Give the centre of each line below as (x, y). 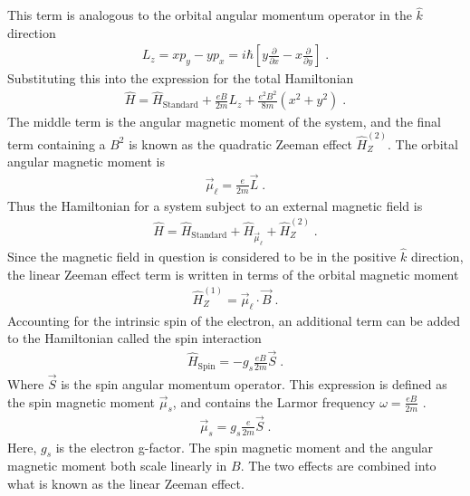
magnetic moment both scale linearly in (117, 466)
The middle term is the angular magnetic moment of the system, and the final (224, 122)
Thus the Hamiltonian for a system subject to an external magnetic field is (215, 205)
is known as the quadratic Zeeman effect (240, 143)
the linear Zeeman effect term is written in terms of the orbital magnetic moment (233, 274)
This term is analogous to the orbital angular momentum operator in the (210, 15)
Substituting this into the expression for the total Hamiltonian (181, 78)
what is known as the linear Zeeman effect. (126, 483)
